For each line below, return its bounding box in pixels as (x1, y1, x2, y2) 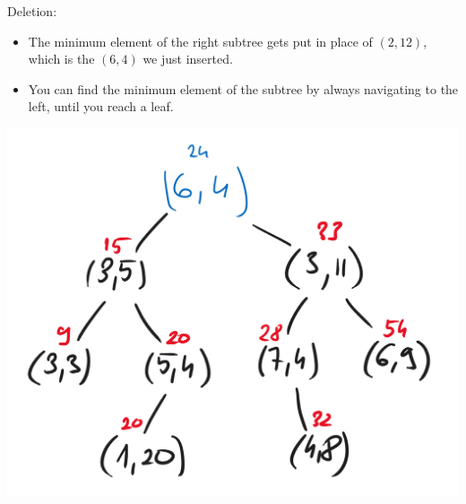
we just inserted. (142, 49, 233, 68)
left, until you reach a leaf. (28, 97, 174, 116)
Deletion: (7, 2, 57, 20)
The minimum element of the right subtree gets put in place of (28, 31, 373, 50)
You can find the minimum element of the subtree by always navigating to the (28, 79, 459, 98)
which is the (28, 49, 95, 68)
